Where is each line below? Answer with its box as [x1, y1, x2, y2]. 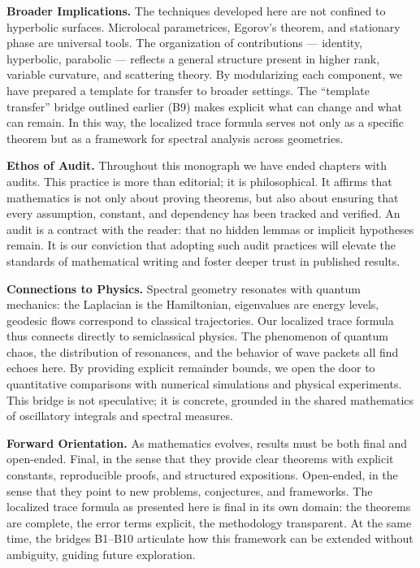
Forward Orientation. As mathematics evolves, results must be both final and [6, 434, 408, 451]
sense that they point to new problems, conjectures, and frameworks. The [6, 482, 373, 499]
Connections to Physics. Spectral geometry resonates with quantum [6, 280, 361, 297]
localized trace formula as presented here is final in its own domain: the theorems [6, 498, 411, 515]
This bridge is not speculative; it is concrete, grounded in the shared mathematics [6, 391, 414, 408]
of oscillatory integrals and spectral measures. [6, 407, 233, 424]
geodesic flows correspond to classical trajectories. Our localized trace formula [6, 311, 394, 328]
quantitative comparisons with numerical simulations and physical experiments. [6, 375, 402, 392]
